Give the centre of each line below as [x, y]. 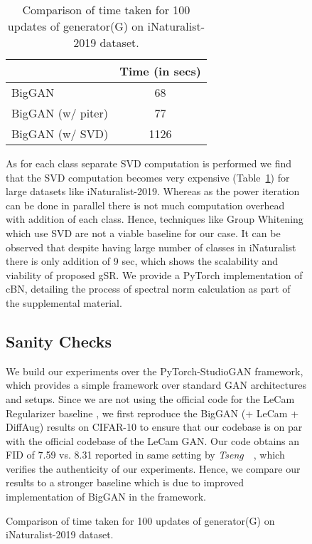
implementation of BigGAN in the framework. [106, 497]
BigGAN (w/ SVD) [60, 134]
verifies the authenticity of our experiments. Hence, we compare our [153, 468]
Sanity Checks [59, 341]
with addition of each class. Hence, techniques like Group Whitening [155, 219]
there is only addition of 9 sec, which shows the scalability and [142, 261]
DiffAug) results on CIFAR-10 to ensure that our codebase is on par [154, 427]
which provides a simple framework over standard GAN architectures [156, 385]
